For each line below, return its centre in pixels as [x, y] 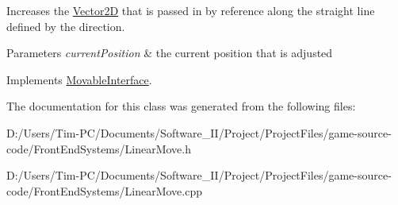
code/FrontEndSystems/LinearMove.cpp [105, 190]
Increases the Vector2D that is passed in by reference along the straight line [191, 10]
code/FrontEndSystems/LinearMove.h [99, 148]
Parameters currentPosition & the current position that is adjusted [170, 53]
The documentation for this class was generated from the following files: [181, 106]
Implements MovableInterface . [79, 79]
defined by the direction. [66, 26]
